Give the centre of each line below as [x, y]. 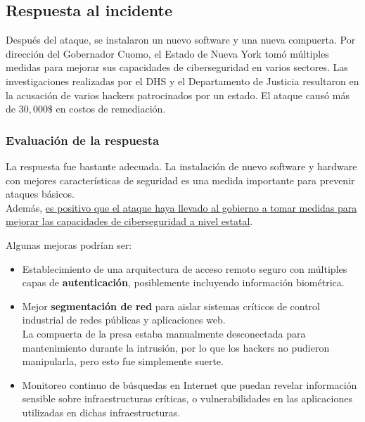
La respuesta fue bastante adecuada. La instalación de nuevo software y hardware [181, 166]
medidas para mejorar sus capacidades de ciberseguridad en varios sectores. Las [177, 67]
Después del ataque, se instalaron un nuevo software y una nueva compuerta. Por [181, 40]
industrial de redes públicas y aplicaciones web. [124, 320]
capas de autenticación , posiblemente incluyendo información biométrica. [183, 282]
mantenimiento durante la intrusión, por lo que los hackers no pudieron [176, 347]
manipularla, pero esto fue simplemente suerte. [123, 361]
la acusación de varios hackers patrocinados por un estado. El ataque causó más [178, 95]
